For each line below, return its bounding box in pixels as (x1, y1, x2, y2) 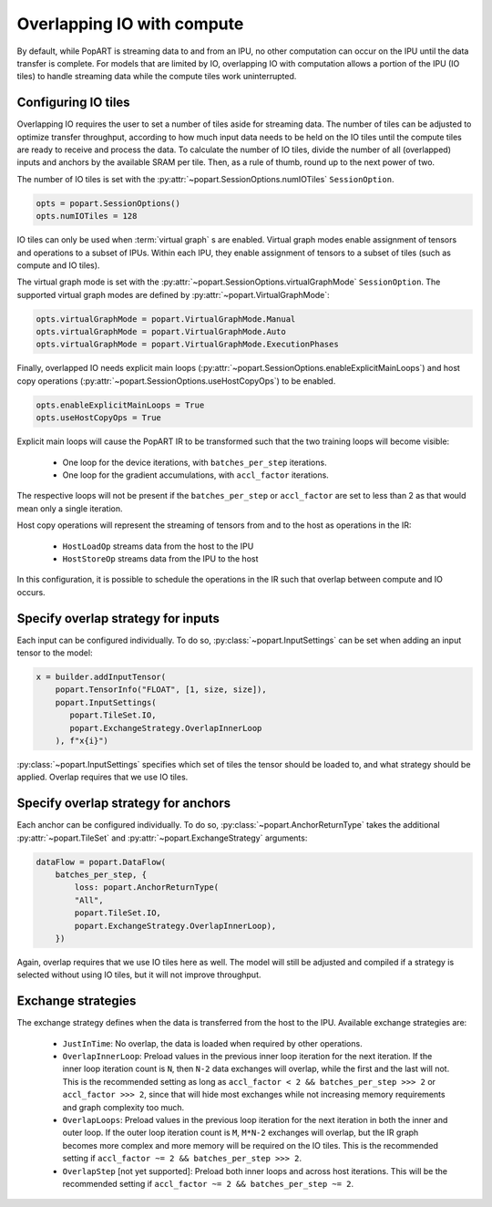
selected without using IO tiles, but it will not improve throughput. (16, 969, 261, 980)
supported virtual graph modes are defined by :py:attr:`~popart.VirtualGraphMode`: (16, 289, 330, 300)
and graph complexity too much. (62, 1101, 185, 1112)
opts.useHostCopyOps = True (36, 413, 161, 423)
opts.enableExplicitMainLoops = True (36, 399, 205, 410)
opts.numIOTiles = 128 (36, 211, 138, 222)
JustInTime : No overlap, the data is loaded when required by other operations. (62, 1037, 364, 1048)
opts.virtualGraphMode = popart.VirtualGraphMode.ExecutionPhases (36, 339, 339, 350)
